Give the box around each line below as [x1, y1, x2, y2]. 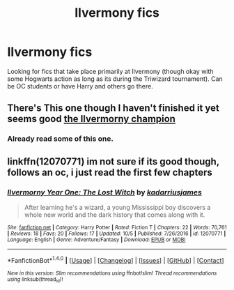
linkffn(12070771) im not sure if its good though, [7, 155, 219, 167]
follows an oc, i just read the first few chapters [7, 166, 212, 178]
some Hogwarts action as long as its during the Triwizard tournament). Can [7, 75, 223, 83]
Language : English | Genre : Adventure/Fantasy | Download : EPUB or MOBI [7, 236, 186, 243]
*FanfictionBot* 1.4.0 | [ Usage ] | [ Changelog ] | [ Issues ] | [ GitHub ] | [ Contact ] [7, 254, 224, 264]
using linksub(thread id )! [7, 275, 63, 284]
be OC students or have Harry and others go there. [7, 82, 153, 90]
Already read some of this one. [7, 134, 114, 144]
